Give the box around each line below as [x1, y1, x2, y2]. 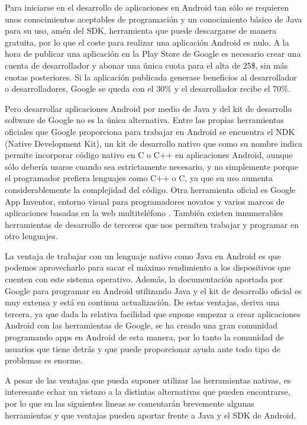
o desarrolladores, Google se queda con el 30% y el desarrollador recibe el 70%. [5, 82, 290, 95]
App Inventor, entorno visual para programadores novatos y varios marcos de [5, 195, 285, 207]
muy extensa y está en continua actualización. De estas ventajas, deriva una [5, 296, 280, 308]
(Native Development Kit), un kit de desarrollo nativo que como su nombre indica [5, 137, 302, 149]
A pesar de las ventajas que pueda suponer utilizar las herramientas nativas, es [5, 374, 291, 386]
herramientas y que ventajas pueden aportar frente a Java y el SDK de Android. [5, 408, 296, 421]
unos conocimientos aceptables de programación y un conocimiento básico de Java [5, 12, 302, 25]
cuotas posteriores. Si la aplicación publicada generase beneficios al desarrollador [5, 70, 297, 83]
